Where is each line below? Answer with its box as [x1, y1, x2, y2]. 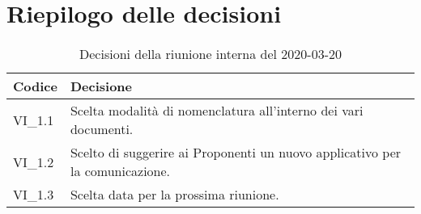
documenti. [70, 120, 134, 139]
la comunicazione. [70, 162, 171, 181]
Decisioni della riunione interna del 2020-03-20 [79, 44, 342, 64]
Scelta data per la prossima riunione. [70, 185, 279, 204]
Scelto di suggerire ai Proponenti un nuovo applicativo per [70, 143, 402, 162]
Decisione [70, 77, 133, 96]
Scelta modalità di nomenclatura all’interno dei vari [70, 101, 364, 120]
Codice [13, 77, 57, 96]
